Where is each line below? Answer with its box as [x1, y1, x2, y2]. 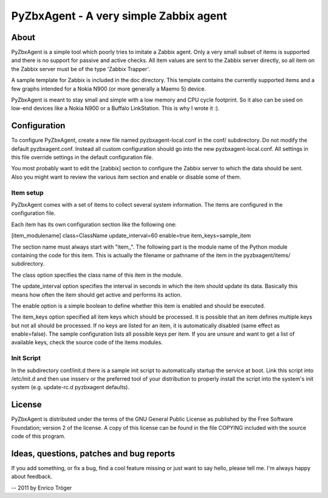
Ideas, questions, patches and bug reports [11, 448, 176, 458]
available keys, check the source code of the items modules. [11, 339, 163, 346]
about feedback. [11, 473, 53, 480]
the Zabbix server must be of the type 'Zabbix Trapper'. [11, 65, 150, 72]
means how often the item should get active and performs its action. [11, 291, 182, 298]
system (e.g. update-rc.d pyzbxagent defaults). [11, 384, 130, 391]
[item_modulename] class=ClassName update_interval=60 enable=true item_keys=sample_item [11, 232, 251, 240]
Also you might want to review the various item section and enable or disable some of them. [11, 173, 241, 181]
